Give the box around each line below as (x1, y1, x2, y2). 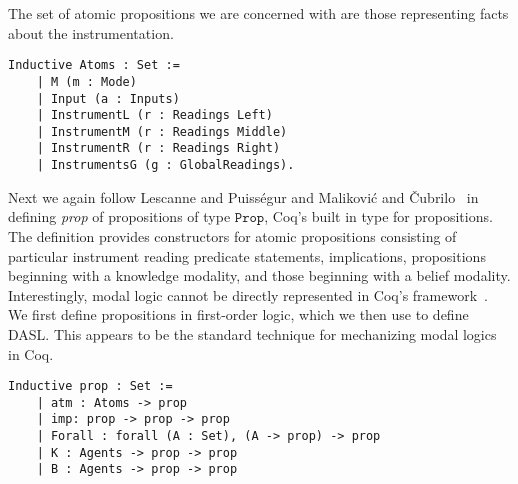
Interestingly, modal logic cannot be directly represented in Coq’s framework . (8, 284, 488, 305)
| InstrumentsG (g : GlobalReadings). (36, 158, 295, 173)
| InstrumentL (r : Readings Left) (36, 108, 273, 123)
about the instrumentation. (8, 22, 174, 43)
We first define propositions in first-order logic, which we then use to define (8, 304, 469, 325)
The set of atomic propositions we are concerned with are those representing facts (8, 3, 509, 23)
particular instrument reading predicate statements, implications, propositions (8, 245, 486, 266)
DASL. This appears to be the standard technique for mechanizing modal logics (8, 323, 497, 344)
